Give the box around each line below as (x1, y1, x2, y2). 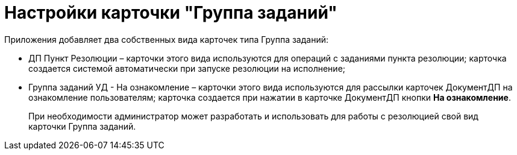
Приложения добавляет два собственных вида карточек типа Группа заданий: (4, 34, 329, 45)
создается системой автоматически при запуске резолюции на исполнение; (28, 63, 346, 74)
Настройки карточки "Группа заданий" (4, 2, 337, 23)
